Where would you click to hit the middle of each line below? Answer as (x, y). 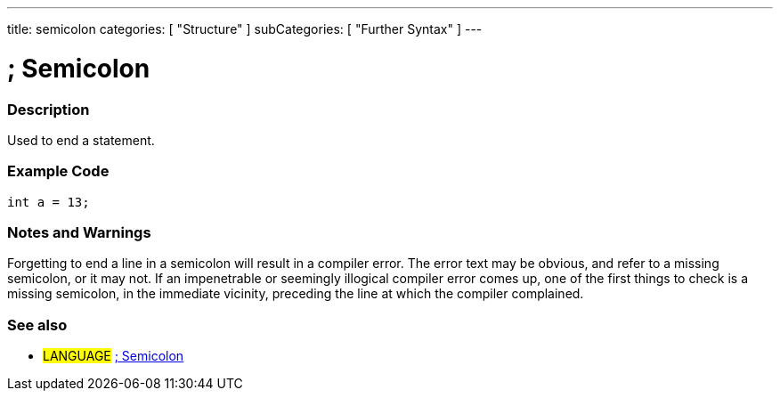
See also (37, 325)
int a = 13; (49, 202)
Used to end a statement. (81, 140)
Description (49, 109)
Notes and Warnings (79, 232)
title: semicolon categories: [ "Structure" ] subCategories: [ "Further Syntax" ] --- (245, 29)
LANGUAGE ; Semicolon (114, 356)
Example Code (58, 171)
